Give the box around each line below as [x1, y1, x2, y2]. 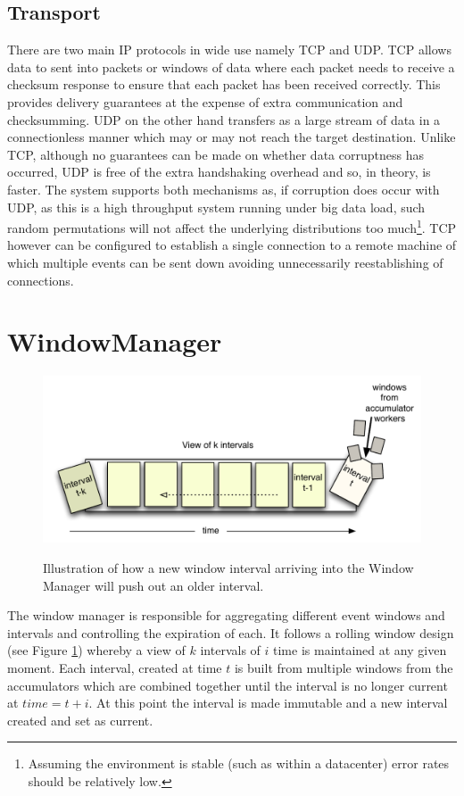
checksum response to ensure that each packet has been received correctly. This [7, 75, 441, 94]
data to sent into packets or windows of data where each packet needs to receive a [7, 57, 455, 76]
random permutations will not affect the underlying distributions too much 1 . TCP [7, 216, 457, 236]
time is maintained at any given [273, 641, 447, 659]
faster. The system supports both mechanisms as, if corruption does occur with [7, 179, 440, 198]
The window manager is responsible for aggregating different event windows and [7, 606, 445, 625]
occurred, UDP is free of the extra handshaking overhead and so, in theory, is [7, 162, 431, 181]
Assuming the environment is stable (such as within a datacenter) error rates [28, 754, 450, 773]
